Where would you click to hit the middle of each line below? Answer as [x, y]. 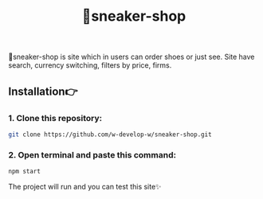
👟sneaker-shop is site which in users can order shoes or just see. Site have [131, 57]
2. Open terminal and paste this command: [92, 154]
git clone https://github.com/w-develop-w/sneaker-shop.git [110, 135]
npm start [25, 172]
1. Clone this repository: [55, 118]
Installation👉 [43, 91]
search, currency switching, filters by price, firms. [90, 65]
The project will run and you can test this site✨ [85, 186]
